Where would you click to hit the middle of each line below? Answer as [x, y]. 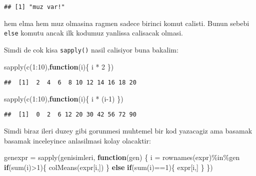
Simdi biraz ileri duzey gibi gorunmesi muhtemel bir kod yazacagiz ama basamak [128, 131]
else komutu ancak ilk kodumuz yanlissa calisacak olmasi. [93, 33]
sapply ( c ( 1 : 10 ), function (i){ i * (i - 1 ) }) [64, 98]
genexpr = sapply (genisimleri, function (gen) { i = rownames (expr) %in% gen [122, 157]
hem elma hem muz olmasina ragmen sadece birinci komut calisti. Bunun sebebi [127, 23]
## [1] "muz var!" [34, 7]
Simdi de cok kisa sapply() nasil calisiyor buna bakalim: [91, 49]
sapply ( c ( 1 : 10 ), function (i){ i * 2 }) [59, 66]
